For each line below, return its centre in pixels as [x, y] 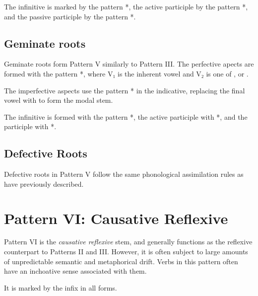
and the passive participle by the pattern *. [70, 16]
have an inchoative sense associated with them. [75, 271]
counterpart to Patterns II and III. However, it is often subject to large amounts [126, 252]
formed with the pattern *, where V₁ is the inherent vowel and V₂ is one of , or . [126, 73]
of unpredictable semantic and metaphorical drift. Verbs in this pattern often [121, 261]
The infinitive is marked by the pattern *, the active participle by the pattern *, [126, 6]
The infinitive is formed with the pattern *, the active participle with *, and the [126, 116]
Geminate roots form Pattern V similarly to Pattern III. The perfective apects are [129, 64]
